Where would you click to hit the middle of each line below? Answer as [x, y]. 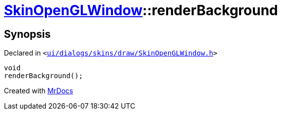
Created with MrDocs [39, 91]
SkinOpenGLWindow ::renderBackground [141, 10]
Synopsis [27, 34]
